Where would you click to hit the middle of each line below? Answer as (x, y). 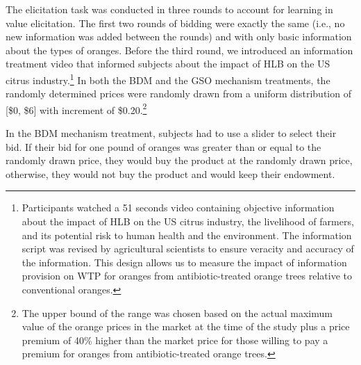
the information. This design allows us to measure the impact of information (184, 262)
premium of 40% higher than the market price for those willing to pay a (175, 340)
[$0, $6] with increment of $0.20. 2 (76, 108)
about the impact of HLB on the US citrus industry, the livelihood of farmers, (188, 221)
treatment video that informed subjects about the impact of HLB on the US (168, 64)
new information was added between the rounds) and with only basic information (179, 36)
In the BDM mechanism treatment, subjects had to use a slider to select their (171, 133)
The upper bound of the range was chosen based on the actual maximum (177, 313)
